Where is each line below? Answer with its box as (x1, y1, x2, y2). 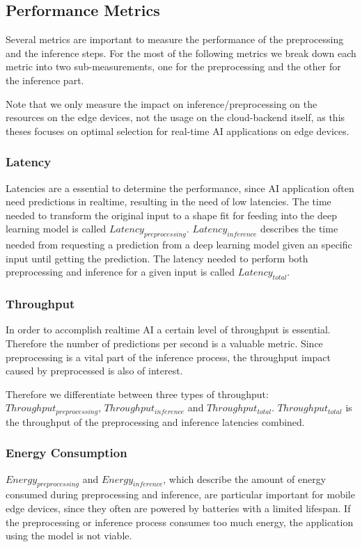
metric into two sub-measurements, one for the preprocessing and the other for (6, 59, 341, 74)
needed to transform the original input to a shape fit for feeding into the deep (6, 207, 337, 222)
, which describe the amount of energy (163, 471, 326, 486)
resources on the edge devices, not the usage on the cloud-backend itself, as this (6, 110, 345, 125)
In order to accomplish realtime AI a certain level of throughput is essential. (6, 322, 331, 337)
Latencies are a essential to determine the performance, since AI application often (6, 180, 354, 195)
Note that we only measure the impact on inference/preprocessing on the (6, 96, 317, 111)
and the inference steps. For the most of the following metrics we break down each (6, 45, 356, 60)
